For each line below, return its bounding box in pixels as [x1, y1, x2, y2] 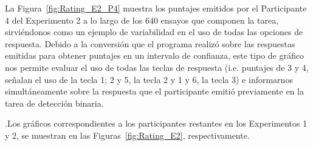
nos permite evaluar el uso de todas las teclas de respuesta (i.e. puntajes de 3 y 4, [5, 61, 309, 73]
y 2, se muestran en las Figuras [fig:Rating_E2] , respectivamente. [5, 128, 250, 141]
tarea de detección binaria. [5, 96, 104, 109]
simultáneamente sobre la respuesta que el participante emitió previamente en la [5, 85, 304, 98]
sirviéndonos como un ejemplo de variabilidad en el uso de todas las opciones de [5, 25, 303, 38]
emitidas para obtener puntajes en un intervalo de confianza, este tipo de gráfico [5, 49, 304, 62]
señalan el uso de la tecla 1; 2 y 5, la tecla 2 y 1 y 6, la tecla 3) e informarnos [5, 73, 293, 85]
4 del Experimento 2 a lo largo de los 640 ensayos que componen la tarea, [5, 13, 279, 26]
